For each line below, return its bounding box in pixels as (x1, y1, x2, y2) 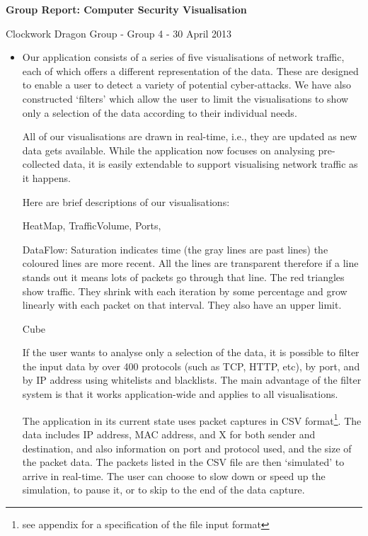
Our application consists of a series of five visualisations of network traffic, (22, 50, 345, 64)
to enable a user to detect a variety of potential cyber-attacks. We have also (22, 77, 352, 92)
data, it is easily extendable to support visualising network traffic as (63, 156, 358, 171)
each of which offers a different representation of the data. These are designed (22, 63, 359, 78)
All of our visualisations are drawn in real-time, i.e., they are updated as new (22, 129, 357, 144)
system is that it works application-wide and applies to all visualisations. (22, 387, 338, 401)
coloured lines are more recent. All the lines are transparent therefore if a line (22, 256, 359, 270)
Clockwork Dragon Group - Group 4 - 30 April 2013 (6, 25, 232, 40)
